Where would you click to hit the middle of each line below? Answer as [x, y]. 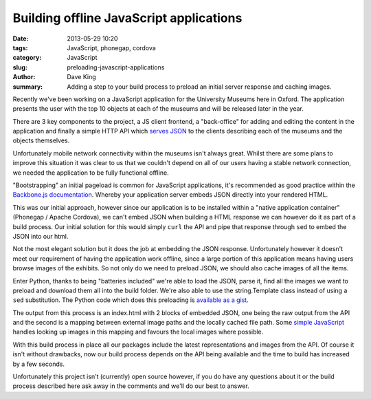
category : [27, 58]
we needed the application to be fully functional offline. [91, 173]
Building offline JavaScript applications [127, 18]
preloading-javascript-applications [116, 67]
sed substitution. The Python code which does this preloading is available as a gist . [131, 300]
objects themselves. [41, 140]
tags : [20, 47]
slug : [20, 67]
